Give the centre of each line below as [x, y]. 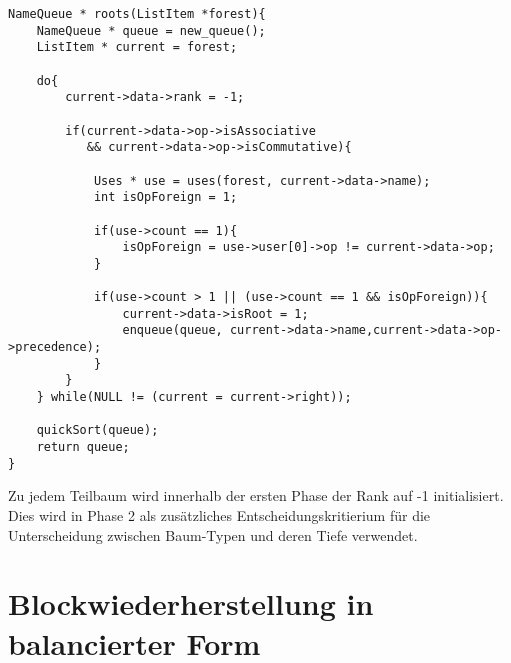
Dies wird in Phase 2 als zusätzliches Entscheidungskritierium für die [219, 514]
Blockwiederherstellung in [191, 603]
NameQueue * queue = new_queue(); [151, 30]
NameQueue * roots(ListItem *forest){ [137, 14]
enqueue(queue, [172, 330]
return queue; [83, 447]
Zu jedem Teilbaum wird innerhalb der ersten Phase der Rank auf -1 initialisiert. [256, 495]
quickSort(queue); [97, 430]
